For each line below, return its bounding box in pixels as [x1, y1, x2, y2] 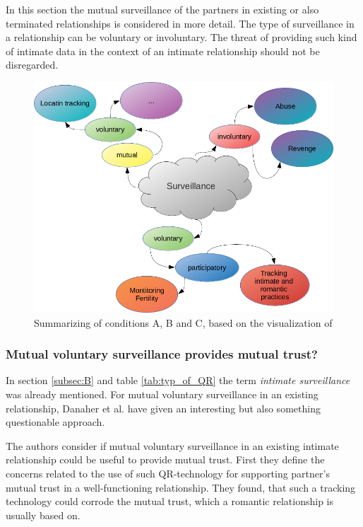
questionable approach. [6, 415, 105, 429]
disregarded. [6, 57, 59, 72]
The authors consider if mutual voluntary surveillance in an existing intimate [6, 438, 339, 453]
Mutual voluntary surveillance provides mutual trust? [6, 345, 318, 363]
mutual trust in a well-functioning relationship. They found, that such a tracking [6, 480, 356, 494]
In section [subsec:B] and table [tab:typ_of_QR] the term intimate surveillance [6, 373, 350, 388]
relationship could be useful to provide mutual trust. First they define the [6, 452, 325, 467]
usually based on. [6, 507, 81, 522]
